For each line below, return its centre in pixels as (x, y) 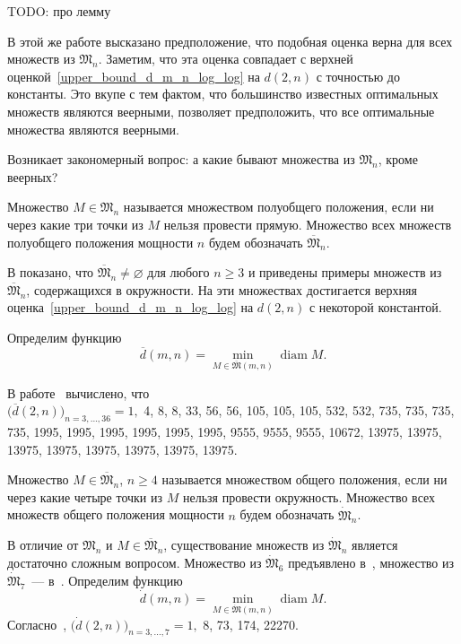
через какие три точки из (75, 224)
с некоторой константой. (375, 307)
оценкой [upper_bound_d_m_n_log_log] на (134, 76)
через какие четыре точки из (85, 496)
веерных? (33, 176)
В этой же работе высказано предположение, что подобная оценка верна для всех (230, 41)
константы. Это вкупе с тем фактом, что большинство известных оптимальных (223, 94)
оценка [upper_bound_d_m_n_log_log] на (130, 307)
